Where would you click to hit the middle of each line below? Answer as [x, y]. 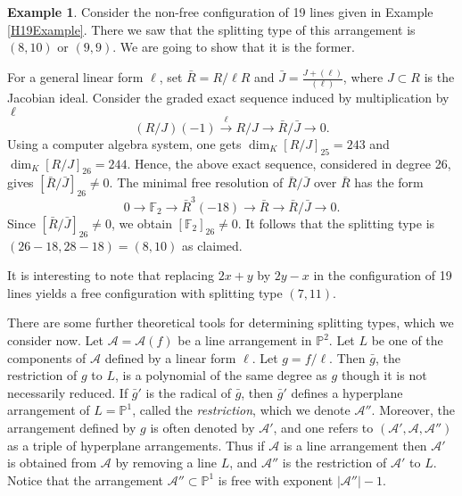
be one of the [407, 340]
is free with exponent [276, 479]
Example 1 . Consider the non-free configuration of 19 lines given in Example [220, 12]
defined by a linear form [170, 357]
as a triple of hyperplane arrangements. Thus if [136, 445]
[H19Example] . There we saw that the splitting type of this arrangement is [211, 29]
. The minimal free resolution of [196, 182]
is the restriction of [334, 463]
